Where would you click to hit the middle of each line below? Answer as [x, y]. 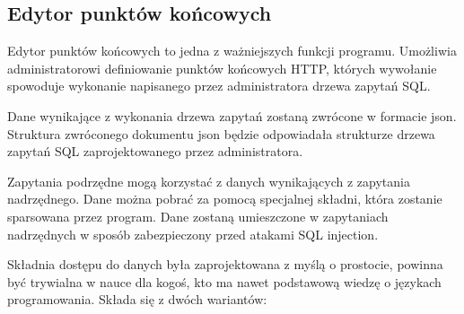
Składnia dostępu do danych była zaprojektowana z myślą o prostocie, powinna [225, 264]
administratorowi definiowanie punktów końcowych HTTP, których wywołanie [222, 68]
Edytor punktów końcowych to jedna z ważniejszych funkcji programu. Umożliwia [232, 51]
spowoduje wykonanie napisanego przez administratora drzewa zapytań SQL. [219, 86]
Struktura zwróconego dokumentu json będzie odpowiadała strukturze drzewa [221, 133]
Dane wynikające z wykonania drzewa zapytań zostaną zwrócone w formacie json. [232, 115]
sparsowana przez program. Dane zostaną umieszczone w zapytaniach [198, 216]
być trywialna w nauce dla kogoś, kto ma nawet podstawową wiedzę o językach [224, 281]
